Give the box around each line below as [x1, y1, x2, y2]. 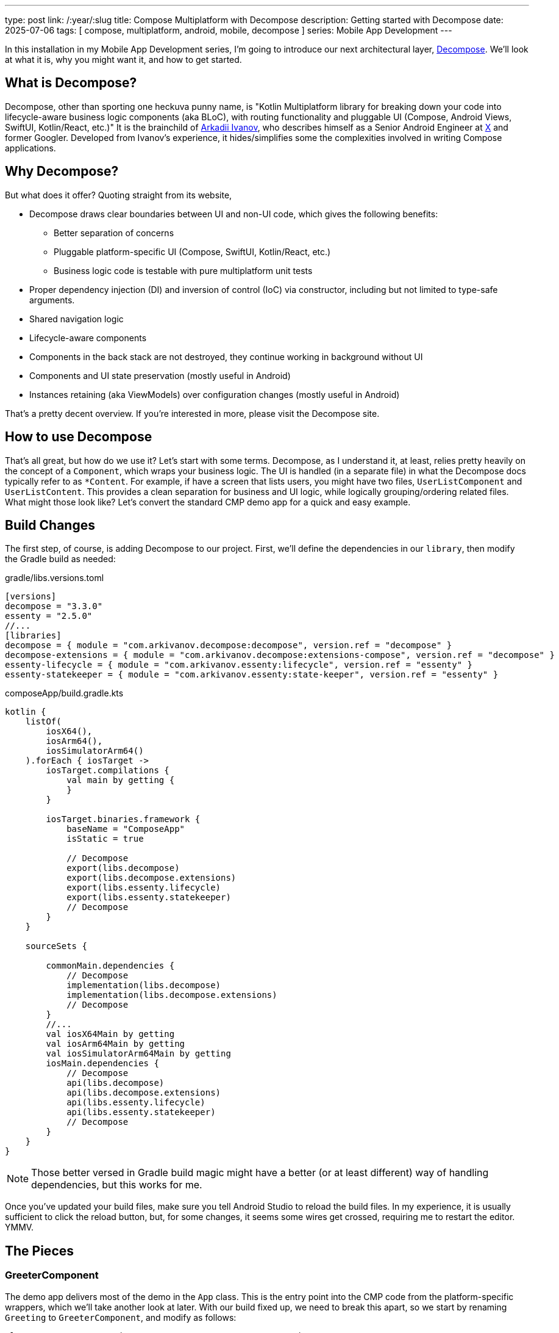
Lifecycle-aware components [29, 332, 147, 343]
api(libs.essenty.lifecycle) [66, 1097, 205, 1108]
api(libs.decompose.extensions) [66, 1088, 221, 1098]
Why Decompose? [5, 164, 119, 179]
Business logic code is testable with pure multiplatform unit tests [54, 265, 313, 276]
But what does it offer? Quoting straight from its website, [5, 189, 232, 200]
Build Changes [5, 517, 95, 533]
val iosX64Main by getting [46, 1029, 175, 1039]
